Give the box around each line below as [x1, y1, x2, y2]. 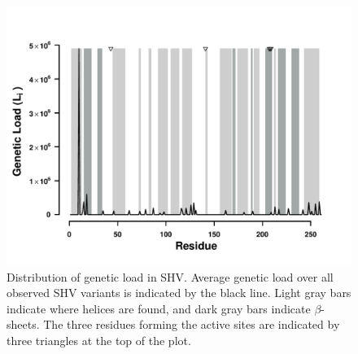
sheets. [7, 316, 40, 333]
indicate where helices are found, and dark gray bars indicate [7, 299, 311, 317]
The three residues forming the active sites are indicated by [43, 316, 340, 333]
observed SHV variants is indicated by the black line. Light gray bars [7, 284, 351, 301]
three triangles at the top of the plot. [7, 331, 191, 348]
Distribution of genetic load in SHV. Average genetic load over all [7, 268, 334, 285]
